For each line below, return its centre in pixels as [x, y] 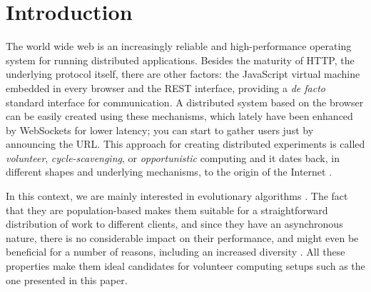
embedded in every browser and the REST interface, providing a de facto [166, 87]
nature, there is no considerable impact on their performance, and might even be [182, 237]
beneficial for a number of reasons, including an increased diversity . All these [176, 252]
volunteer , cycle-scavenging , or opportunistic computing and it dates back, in [173, 157]
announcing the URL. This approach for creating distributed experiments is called [185, 144]
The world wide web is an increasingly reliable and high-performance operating [179, 46]
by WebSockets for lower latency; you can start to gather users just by [160, 130]
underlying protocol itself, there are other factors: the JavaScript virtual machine [183, 74]
